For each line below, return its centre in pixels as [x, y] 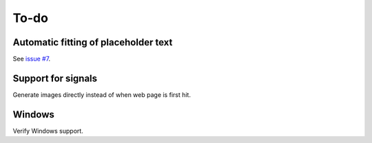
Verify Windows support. [48, 131]
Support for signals [55, 78]
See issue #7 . [32, 59]
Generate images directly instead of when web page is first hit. [102, 95]
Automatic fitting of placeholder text [93, 42]
